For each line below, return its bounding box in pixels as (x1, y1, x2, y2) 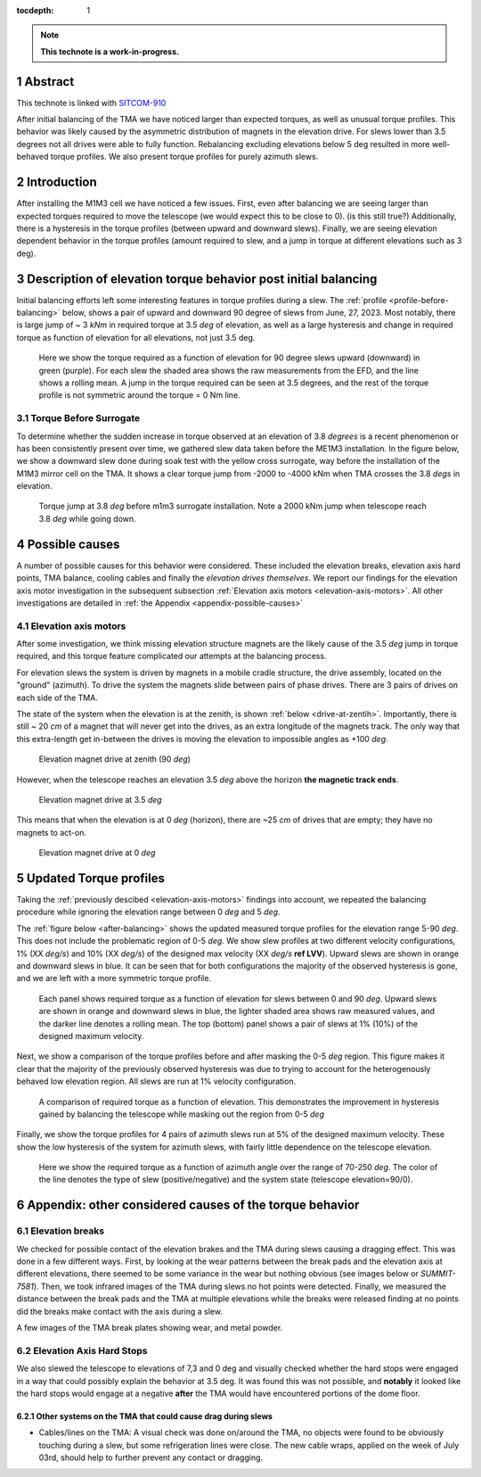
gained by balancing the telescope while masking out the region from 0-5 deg (38, 1109, 325, 1119)
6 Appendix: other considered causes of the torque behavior (16, 1198, 360, 1213)
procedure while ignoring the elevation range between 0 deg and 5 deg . (16, 906, 281, 918)
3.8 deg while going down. (38, 513, 137, 524)
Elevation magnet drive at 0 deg (38, 847, 156, 858)
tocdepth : (16, 5, 54, 15)
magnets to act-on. (16, 827, 86, 838)
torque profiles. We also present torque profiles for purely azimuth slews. (50, 152, 319, 162)
